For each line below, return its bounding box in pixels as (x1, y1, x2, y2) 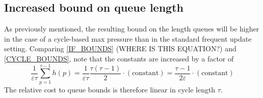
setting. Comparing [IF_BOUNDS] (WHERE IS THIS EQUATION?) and (4, 43, 236, 54)
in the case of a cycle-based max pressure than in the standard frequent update (4, 33, 252, 44)
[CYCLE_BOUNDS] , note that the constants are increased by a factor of (4, 53, 234, 63)
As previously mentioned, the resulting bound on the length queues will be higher (4, 23, 259, 34)
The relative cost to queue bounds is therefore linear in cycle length (4, 84, 216, 94)
